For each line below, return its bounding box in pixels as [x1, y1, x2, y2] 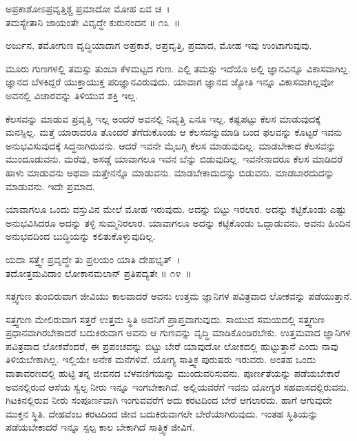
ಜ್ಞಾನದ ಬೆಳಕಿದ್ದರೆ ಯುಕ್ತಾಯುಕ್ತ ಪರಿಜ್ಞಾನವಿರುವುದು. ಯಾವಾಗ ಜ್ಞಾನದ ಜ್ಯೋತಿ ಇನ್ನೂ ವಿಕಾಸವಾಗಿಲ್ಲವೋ [6, 74, 334, 89]
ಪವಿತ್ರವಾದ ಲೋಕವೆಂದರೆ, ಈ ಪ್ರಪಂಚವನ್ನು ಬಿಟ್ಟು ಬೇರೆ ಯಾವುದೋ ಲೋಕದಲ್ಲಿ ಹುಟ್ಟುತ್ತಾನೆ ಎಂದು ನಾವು [6, 338, 338, 353]
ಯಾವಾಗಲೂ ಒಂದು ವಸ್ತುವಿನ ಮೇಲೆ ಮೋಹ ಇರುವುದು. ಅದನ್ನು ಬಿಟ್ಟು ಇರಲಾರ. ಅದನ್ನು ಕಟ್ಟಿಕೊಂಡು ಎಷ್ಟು [6, 202, 347, 216]
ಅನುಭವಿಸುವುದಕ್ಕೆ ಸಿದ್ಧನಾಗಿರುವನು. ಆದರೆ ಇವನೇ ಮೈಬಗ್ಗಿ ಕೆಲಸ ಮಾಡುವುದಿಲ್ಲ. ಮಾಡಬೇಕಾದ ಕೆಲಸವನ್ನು [6, 138, 336, 152]
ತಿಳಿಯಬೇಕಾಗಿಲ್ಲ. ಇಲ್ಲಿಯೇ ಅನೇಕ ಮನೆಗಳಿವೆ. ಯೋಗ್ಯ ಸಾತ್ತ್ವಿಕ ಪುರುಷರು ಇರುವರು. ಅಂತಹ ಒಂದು [6, 352, 316, 367]
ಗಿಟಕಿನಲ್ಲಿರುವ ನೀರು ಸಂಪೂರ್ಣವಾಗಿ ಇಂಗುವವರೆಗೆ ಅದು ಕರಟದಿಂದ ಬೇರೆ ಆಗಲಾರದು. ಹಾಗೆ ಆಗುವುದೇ [6, 393, 332, 407]
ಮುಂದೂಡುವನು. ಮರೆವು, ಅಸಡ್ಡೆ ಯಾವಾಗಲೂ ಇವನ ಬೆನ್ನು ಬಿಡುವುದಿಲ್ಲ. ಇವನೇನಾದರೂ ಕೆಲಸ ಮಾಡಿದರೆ [6, 152, 343, 166]
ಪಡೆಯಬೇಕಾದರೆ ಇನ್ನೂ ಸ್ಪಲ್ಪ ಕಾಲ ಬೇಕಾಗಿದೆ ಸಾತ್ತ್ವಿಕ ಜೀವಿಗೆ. [6, 420, 195, 434]
